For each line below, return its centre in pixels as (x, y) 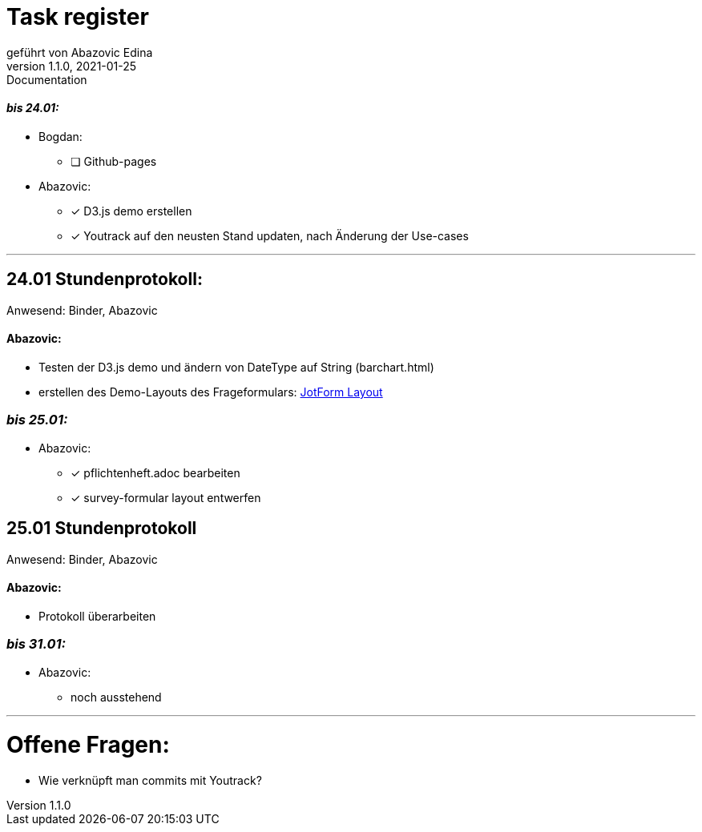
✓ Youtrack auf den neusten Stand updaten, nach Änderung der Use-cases (270, 235)
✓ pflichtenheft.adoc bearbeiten (155, 472)
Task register (78, 17)
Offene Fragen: (88, 745)
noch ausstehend (116, 697)
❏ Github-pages (114, 161)
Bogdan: (61, 136)
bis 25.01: (37, 420)
